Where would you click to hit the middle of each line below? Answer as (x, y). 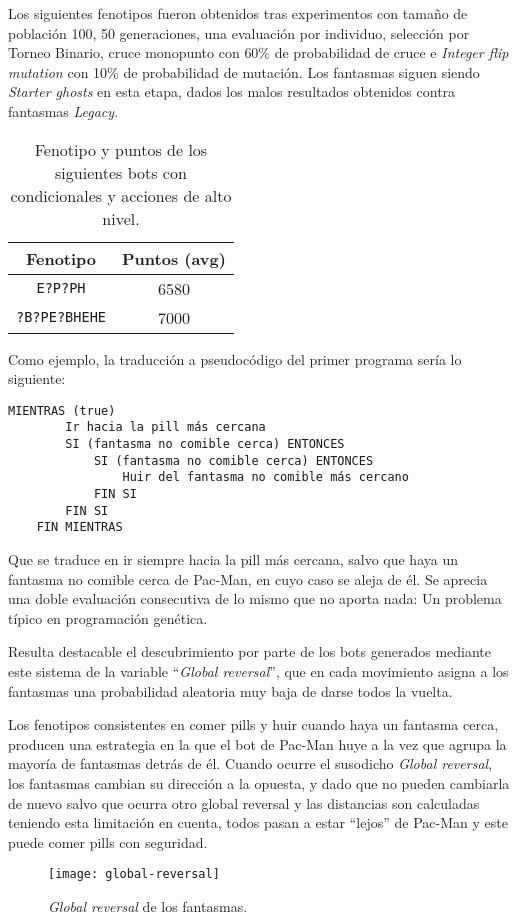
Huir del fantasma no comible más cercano (265, 477)
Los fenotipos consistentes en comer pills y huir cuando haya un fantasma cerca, (253, 724)
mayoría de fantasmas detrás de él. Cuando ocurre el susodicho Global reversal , (250, 763)
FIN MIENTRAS (79, 527)
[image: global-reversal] (134, 874)
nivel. (121, 218)
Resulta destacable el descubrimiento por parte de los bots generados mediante (249, 651)
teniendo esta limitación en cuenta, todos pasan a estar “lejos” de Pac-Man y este (258, 822)
